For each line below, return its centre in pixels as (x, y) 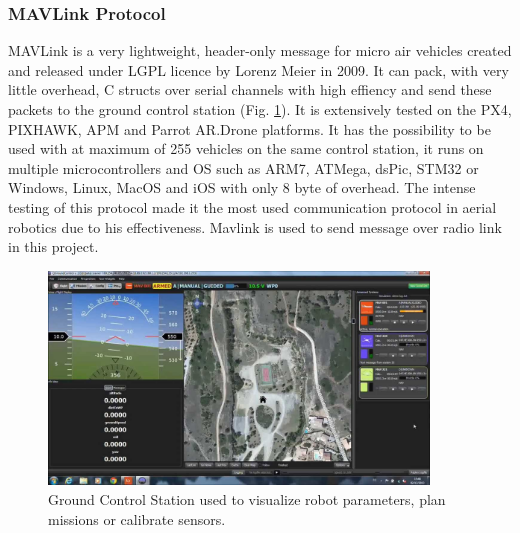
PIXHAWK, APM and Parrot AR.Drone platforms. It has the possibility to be (249, 128)
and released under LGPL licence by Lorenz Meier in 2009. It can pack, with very (258, 69)
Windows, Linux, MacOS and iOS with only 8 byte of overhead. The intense (242, 187)
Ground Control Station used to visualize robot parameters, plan (247, 498)
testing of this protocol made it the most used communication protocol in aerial (252, 206)
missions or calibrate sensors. (137, 518)
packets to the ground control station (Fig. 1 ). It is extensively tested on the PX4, (260, 109)
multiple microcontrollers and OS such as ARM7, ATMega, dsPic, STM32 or (243, 167)
